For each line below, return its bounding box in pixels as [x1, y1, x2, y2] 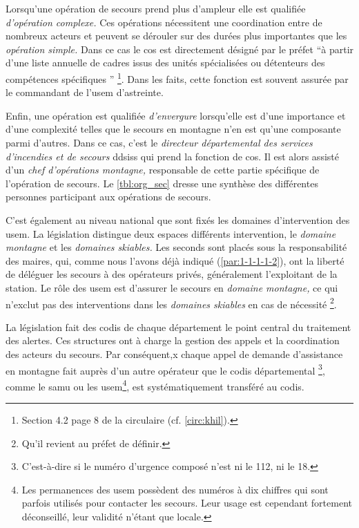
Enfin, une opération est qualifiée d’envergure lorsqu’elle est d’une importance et [6, 108, 346, 122]
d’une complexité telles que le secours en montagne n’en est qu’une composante [6, 122, 341, 136]
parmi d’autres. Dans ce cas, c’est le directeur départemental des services [6, 135, 313, 149]
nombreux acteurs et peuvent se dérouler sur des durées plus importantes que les [6, 28, 347, 43]
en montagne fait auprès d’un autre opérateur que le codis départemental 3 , [6, 361, 325, 377]
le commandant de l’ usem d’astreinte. [6, 85, 164, 100]
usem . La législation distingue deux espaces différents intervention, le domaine [6, 226, 336, 241]
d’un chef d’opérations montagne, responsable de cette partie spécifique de [6, 162, 320, 177]
